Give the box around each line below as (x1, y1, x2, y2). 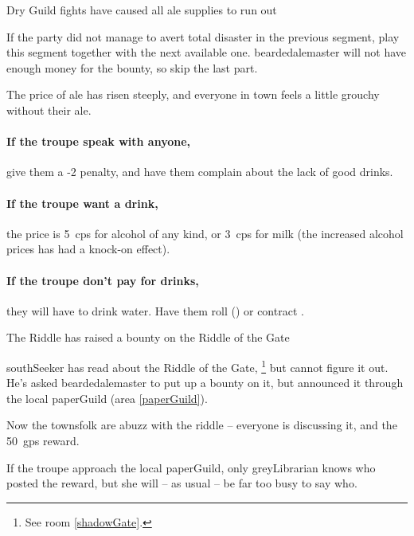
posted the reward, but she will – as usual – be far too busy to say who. (6, 475, 357, 491)
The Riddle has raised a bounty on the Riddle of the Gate (6, 329, 290, 346)
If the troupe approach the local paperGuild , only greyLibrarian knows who (6, 459, 376, 475)
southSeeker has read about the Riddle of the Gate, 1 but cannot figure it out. (6, 356, 389, 375)
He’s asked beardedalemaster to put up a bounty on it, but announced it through (6, 374, 404, 391)
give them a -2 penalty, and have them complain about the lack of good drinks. (6, 163, 393, 180)
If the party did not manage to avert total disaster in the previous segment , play (6, 28, 400, 45)
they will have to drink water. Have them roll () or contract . (6, 302, 304, 319)
